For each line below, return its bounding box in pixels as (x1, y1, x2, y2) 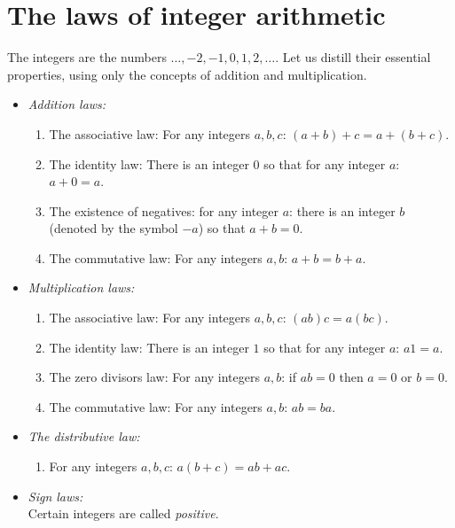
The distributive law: (27, 427, 140, 446)
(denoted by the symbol (49, 219, 178, 237)
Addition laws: (27, 95, 106, 113)
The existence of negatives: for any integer (49, 201, 279, 220)
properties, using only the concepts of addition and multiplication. (7, 65, 367, 83)
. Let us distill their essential (275, 48, 431, 66)
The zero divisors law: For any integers (49, 368, 260, 386)
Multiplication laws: (27, 278, 135, 297)
